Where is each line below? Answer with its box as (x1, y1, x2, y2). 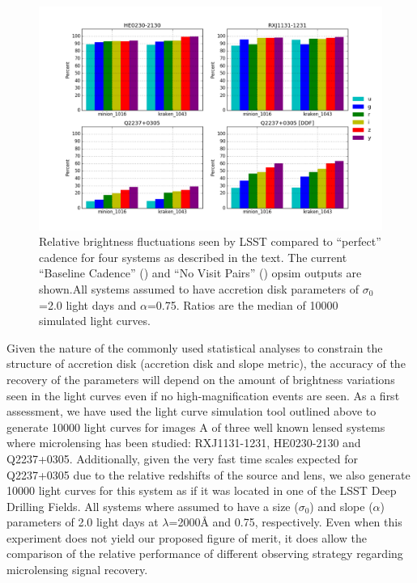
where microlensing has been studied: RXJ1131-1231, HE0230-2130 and (6, 434, 361, 451)
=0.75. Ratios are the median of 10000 (147, 296, 338, 313)
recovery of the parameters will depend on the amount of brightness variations (6, 370, 395, 387)
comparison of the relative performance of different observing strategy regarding (6, 545, 403, 562)
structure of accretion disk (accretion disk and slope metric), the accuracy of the (6, 355, 406, 372)
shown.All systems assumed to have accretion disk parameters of (39, 280, 360, 297)
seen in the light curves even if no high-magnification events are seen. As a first (6, 387, 400, 403)
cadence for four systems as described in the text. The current (39, 248, 347, 265)
